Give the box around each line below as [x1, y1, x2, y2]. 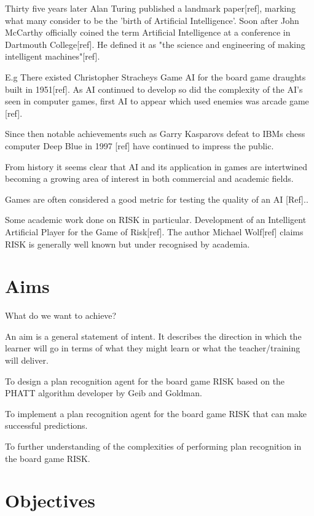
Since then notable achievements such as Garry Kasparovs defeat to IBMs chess [5, 127, 305, 140]
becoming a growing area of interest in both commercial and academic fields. [5, 172, 294, 185]
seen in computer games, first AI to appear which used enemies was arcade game [5, 95, 309, 107]
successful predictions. [5, 419, 88, 432]
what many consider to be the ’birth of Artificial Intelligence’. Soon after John [5, 14, 299, 26]
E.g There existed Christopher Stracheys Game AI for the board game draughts [5, 70, 306, 83]
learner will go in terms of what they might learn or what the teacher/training [5, 342, 300, 354]
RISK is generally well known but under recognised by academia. [5, 237, 250, 250]
